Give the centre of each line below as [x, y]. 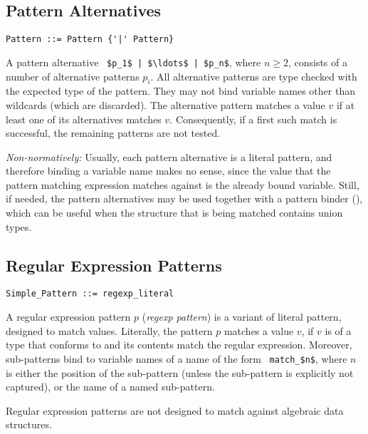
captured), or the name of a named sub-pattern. [110, 387]
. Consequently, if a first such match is [253, 119]
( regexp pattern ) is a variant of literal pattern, [242, 317]
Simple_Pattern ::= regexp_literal [90, 294]
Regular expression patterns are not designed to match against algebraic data [175, 410]
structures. [29, 424]
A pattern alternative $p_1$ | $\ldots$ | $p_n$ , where [133, 62]
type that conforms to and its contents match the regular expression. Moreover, [179, 345]
